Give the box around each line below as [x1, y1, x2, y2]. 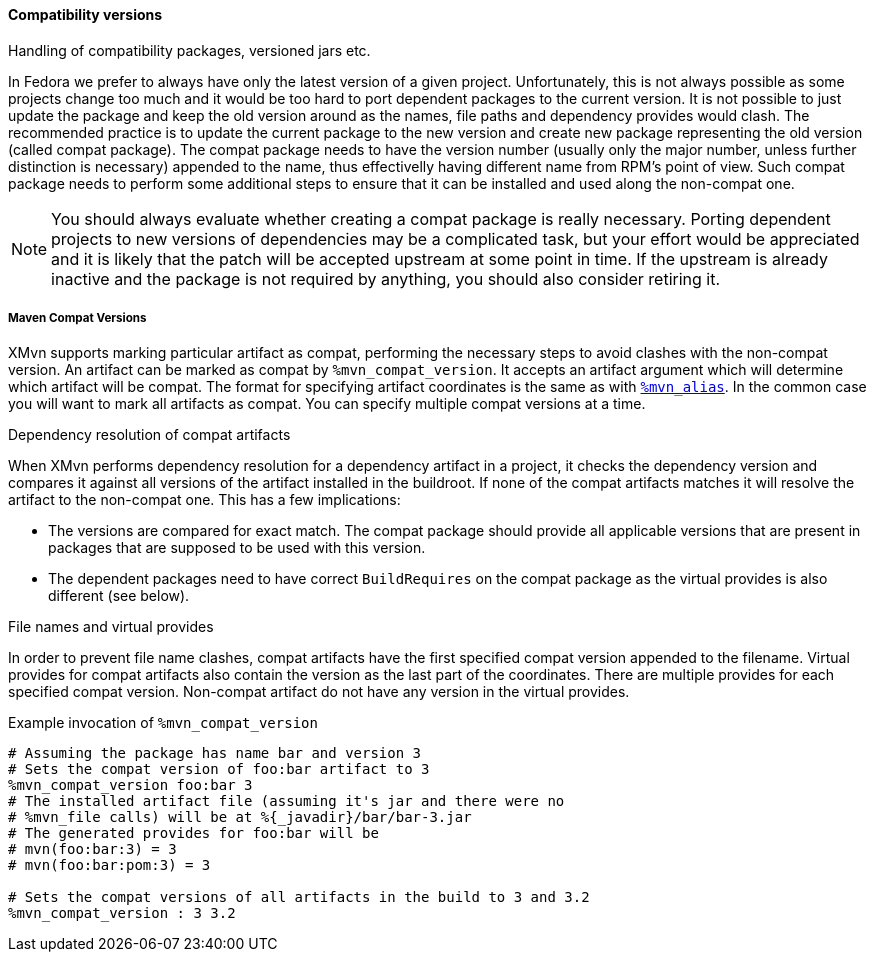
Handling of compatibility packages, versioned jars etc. [8, 41, 371, 59]
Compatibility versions [8, 6, 163, 23]
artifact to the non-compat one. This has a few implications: [8, 491, 401, 509]
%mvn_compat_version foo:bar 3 [8, 777, 253, 794]
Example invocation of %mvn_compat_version [8, 714, 318, 732]
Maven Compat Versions [8, 311, 147, 325]
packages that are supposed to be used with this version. [48, 539, 426, 557]
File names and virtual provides [8, 618, 214, 636]
